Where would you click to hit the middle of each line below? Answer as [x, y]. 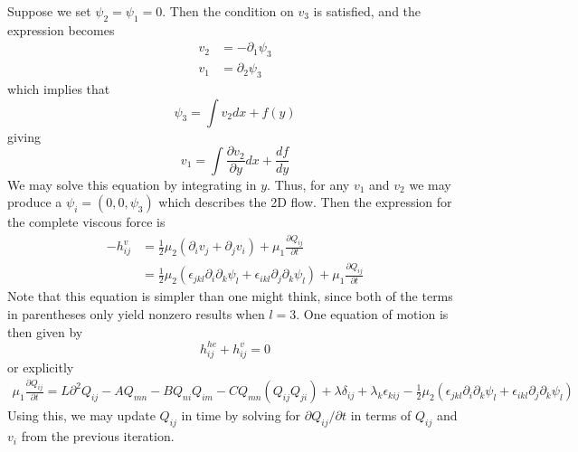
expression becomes [61, 29]
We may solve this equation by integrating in [132, 184]
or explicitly [41, 367]
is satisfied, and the [367, 11]
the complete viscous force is [86, 222]
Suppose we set [49, 11]
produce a [35, 202]
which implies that [59, 89]
